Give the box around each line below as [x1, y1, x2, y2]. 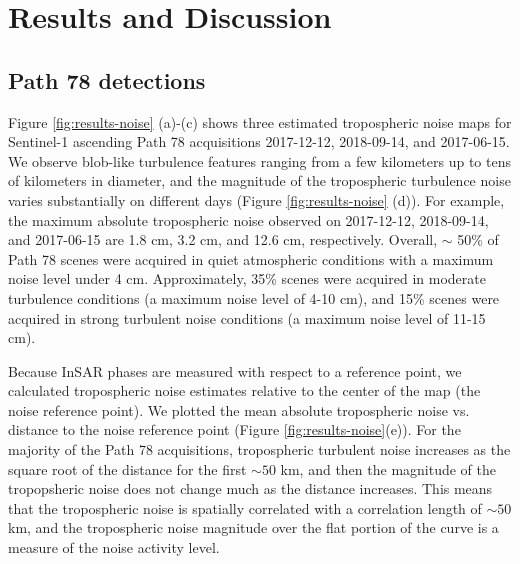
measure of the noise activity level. [8, 537, 220, 558]
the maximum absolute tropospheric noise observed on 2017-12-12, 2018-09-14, [8, 209, 489, 230]
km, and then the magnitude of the [280, 458, 497, 479]
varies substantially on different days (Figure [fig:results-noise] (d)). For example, [8, 189, 505, 210]
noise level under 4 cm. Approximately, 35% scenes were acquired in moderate [8, 268, 486, 289]
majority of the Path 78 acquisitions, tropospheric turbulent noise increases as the [8, 439, 511, 460]
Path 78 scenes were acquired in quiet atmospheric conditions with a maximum [8, 248, 494, 269]
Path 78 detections [8, 64, 206, 95]
